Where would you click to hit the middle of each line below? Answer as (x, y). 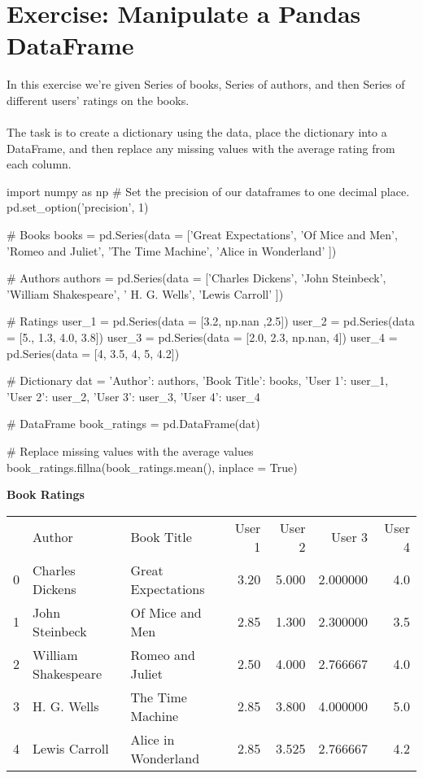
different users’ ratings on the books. (98, 100)
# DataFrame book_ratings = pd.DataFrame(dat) (133, 424)
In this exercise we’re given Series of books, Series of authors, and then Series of (206, 84)
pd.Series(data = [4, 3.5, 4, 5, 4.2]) (93, 353)
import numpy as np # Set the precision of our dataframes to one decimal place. (208, 191)
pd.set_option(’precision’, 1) (78, 207)
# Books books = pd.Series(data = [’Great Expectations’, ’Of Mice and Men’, (202, 235)
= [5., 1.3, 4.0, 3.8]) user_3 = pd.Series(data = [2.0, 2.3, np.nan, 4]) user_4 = (202, 337)
